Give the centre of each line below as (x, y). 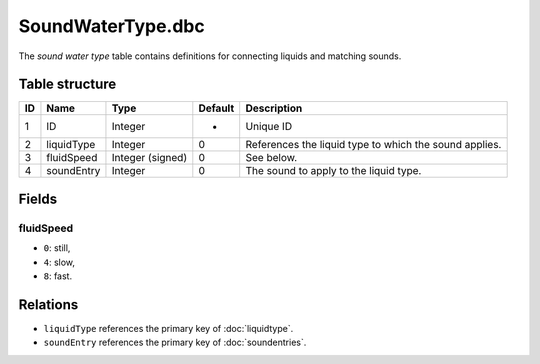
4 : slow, (59, 262)
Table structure (67, 84)
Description (274, 108)
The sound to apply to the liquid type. (333, 171)
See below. (271, 158)
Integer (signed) (149, 158)
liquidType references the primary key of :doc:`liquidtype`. (168, 328)
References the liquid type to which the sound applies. (373, 145)
